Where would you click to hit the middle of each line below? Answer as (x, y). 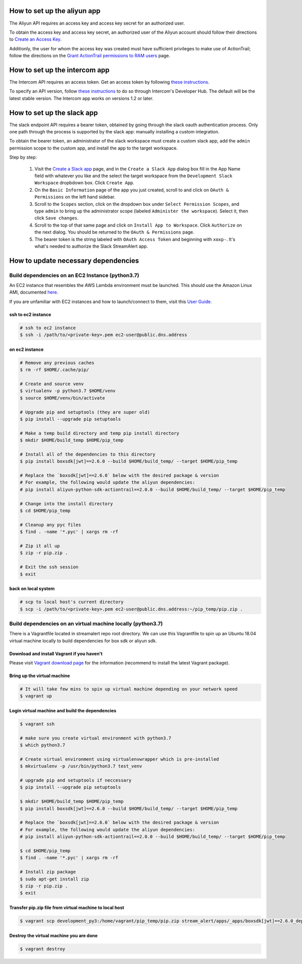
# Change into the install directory (66, 504)
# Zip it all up (40, 546)
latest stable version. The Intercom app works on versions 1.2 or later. (81, 98)
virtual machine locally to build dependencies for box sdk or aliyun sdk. (83, 641)
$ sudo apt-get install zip (54, 879)
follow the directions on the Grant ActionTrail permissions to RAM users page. (90, 56)
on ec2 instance (26, 349)
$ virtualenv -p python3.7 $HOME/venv (68, 391)
